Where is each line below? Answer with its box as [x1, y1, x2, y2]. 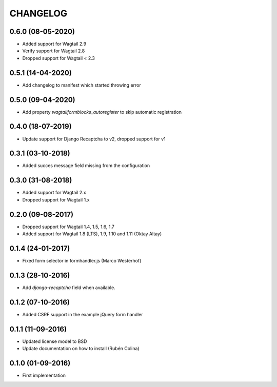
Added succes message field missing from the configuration [22, 162, 150, 169]
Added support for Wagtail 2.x [22, 190, 87, 196]
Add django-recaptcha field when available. [22, 284, 115, 291]
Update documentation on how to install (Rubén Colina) [22, 345, 140, 352]
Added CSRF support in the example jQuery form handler [22, 311, 143, 317]
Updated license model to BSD [22, 338, 87, 344]
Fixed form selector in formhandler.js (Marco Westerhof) [22, 257, 142, 263]
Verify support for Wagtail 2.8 [22, 48, 85, 54]
